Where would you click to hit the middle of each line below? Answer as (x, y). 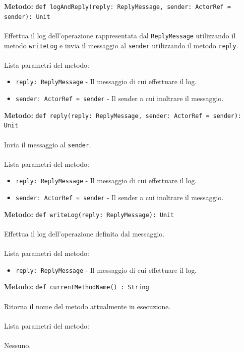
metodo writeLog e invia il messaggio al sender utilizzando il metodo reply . (121, 45)
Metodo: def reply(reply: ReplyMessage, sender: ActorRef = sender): (123, 115)
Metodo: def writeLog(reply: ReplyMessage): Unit (89, 214)
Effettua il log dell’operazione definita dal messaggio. (84, 234)
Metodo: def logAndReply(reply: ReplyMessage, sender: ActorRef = (118, 6)
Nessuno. (18, 345)
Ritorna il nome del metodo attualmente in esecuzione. (87, 306)
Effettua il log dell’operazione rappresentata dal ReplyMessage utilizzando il (120, 35)
